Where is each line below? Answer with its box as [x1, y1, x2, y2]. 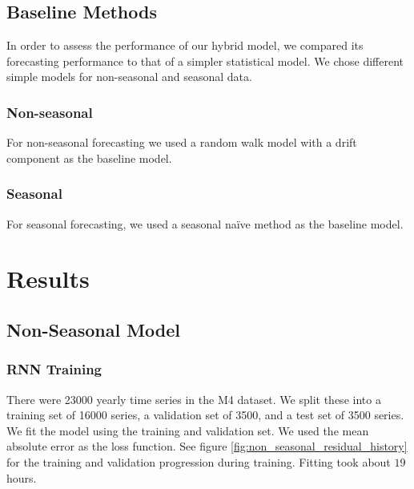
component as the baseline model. [6, 149, 172, 166]
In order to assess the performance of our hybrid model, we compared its [6, 37, 364, 54]
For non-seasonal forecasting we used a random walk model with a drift [6, 134, 357, 151]
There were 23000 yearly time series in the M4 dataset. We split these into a [6, 390, 381, 407]
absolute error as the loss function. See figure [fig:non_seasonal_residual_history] [6, 438, 408, 455]
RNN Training [6, 359, 102, 379]
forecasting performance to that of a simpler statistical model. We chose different [6, 52, 404, 69]
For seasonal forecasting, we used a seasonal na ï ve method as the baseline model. [6, 215, 404, 232]
